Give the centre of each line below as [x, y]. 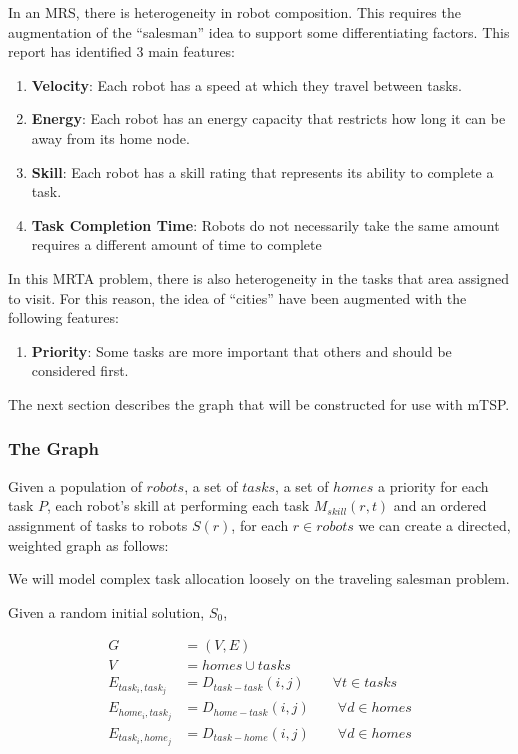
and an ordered [440, 505]
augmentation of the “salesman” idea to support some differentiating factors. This [259, 31]
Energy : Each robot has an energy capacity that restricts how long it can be [268, 118]
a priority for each [433, 485]
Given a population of [75, 485]
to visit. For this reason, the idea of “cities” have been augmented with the [237, 297]
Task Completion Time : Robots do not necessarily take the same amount [265, 224]
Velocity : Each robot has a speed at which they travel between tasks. [246, 84]
